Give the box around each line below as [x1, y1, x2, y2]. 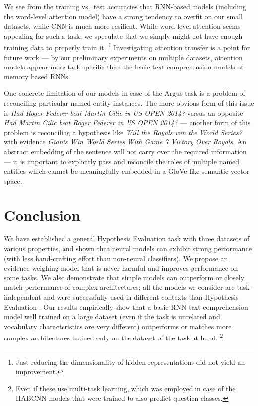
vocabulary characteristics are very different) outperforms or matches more [4, 321, 232, 331]
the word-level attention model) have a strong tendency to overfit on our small [4, 11, 243, 21]
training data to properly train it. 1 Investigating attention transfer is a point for [4, 41, 250, 53]
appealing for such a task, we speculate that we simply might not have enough [4, 30, 243, 41]
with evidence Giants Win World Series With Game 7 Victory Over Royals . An [4, 136, 246, 147]
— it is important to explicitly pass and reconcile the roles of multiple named [4, 156, 240, 166]
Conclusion [4, 204, 81, 225]
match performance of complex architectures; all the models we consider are [4, 282, 235, 292]
